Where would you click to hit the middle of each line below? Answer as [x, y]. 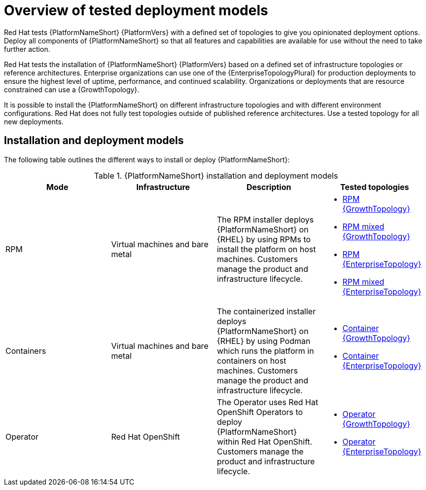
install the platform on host [266, 249]
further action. [27, 49]
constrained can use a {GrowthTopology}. [72, 89]
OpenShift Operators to [260, 412]
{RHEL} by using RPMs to [264, 239]
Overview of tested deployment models [136, 10]
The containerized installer [266, 311]
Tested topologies [374, 187]
